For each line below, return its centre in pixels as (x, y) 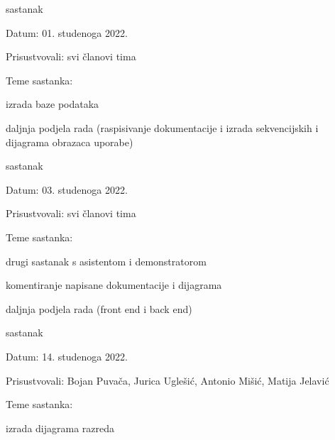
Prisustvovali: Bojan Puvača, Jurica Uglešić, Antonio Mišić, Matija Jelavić (167, 380)
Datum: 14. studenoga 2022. (67, 356)
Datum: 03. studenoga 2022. (67, 189)
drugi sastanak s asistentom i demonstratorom (106, 261)
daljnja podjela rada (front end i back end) (99, 308)
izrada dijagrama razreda (60, 428)
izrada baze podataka (53, 104)
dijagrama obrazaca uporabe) (70, 142)
